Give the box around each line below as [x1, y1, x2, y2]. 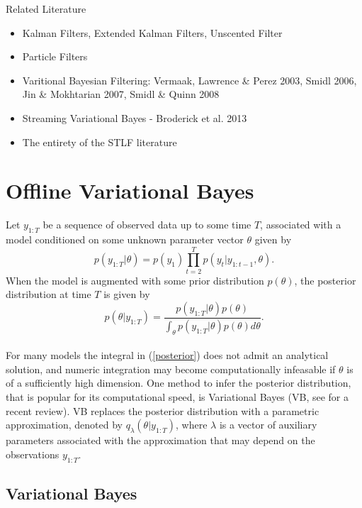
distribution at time [6, 287, 91, 302]
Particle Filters [22, 49, 88, 64]
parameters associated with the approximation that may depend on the [6, 433, 315, 448]
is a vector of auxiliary [219, 417, 317, 432]
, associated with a [260, 217, 341, 232]
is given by [103, 287, 150, 302]
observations [6, 446, 60, 461]
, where [176, 417, 208, 432]
